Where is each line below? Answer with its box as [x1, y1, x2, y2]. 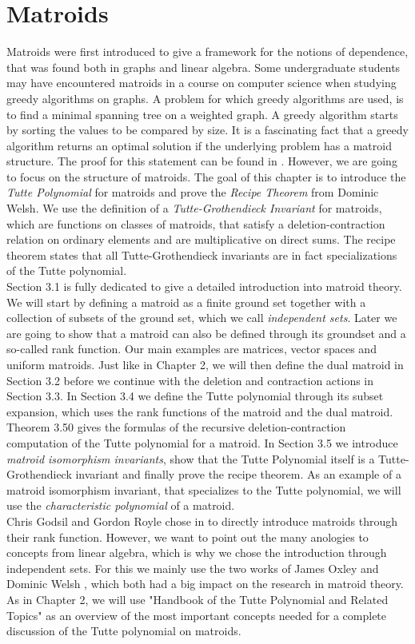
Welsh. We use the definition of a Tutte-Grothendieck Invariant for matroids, [6, 200, 382, 217]
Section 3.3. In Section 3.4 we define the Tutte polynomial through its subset [6, 388, 384, 404]
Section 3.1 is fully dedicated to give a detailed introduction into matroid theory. [6, 278, 402, 295]
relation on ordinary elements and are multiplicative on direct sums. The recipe [6, 231, 396, 248]
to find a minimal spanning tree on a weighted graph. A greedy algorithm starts [6, 105, 398, 122]
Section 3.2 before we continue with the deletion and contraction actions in [6, 372, 374, 388]
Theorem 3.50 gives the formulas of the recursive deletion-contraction [6, 419, 346, 435]
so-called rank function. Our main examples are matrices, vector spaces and [6, 340, 377, 357]
